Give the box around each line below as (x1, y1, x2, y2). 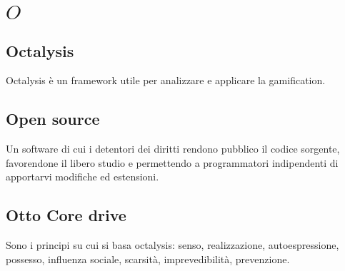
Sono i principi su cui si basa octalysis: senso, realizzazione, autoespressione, (6, 237, 339, 252)
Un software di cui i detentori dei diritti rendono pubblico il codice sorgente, (6, 141, 340, 156)
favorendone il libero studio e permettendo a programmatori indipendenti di (6, 155, 339, 170)
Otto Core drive (6, 204, 126, 226)
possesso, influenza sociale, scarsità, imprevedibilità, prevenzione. (6, 251, 290, 266)
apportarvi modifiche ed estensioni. (6, 169, 159, 184)
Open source (6, 108, 100, 130)
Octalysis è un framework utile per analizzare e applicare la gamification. (6, 73, 326, 88)
